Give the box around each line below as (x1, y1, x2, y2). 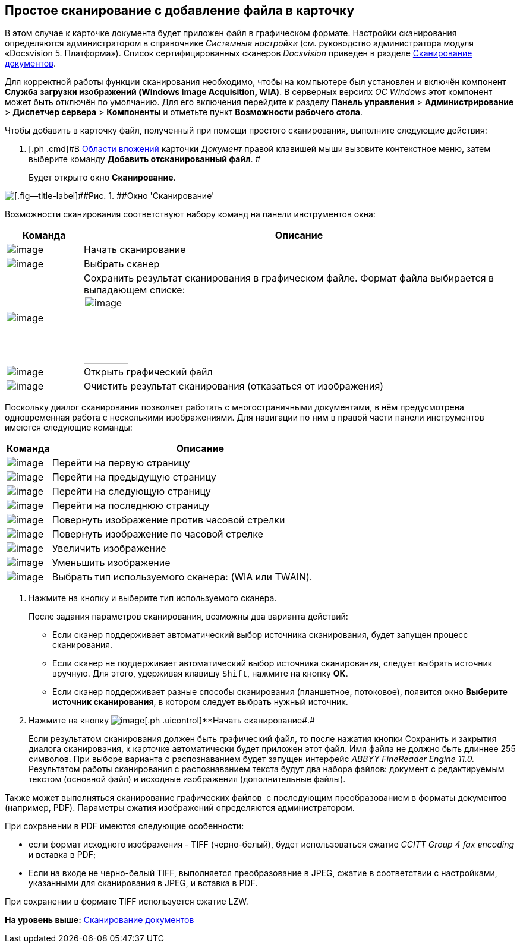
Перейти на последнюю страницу (52, 500, 210, 512)
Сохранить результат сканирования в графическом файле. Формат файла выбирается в (84, 272, 494, 285)
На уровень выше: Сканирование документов (5, 915, 194, 925)
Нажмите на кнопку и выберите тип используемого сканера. (29, 593, 277, 603)
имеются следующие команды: (5, 422, 133, 433)
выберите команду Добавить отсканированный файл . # (29, 154, 261, 165)
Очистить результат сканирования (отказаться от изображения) (84, 380, 384, 393)
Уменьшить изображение (52, 557, 171, 569)
